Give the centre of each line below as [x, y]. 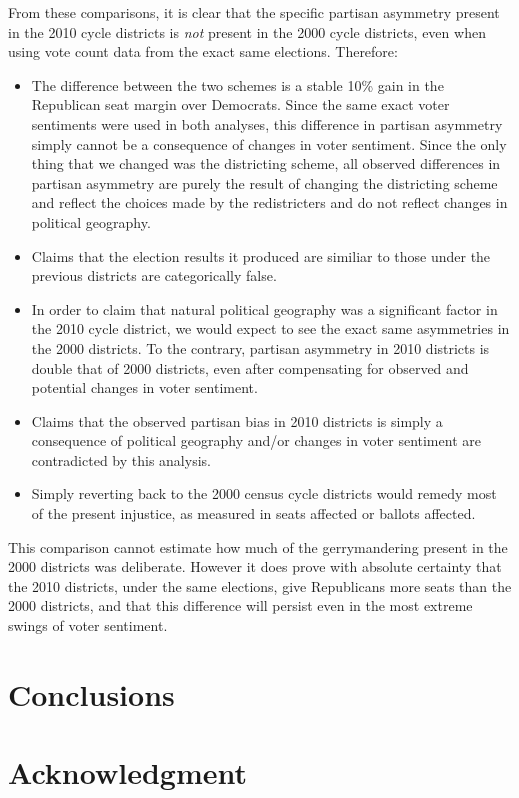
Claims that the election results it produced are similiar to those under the [261, 255]
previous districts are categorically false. [154, 275]
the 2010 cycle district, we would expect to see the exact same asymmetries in [270, 328]
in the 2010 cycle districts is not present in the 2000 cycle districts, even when [247, 31]
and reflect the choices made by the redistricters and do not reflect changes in [269, 202]
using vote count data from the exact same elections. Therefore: [203, 51]
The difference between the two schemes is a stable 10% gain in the [237, 84]
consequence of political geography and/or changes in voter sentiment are [256, 440]
